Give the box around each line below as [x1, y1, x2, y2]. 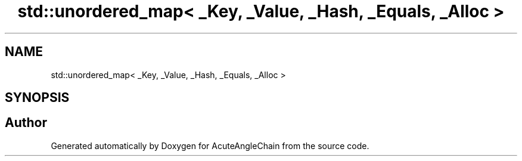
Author [5, 115, 47, 131]
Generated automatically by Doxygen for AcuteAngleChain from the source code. [51, 140, 369, 151]
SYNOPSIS [5, 90, 70, 106]
